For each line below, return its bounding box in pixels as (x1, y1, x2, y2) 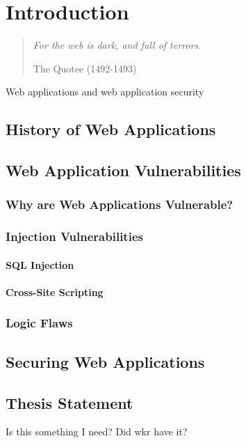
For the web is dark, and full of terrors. (33, 38, 202, 52)
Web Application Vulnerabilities (6, 160, 241, 181)
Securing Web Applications (6, 350, 205, 372)
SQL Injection (6, 257, 74, 272)
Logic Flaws (6, 314, 73, 332)
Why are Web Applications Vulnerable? (6, 196, 233, 213)
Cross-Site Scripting (6, 284, 104, 299)
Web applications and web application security (6, 84, 204, 99)
